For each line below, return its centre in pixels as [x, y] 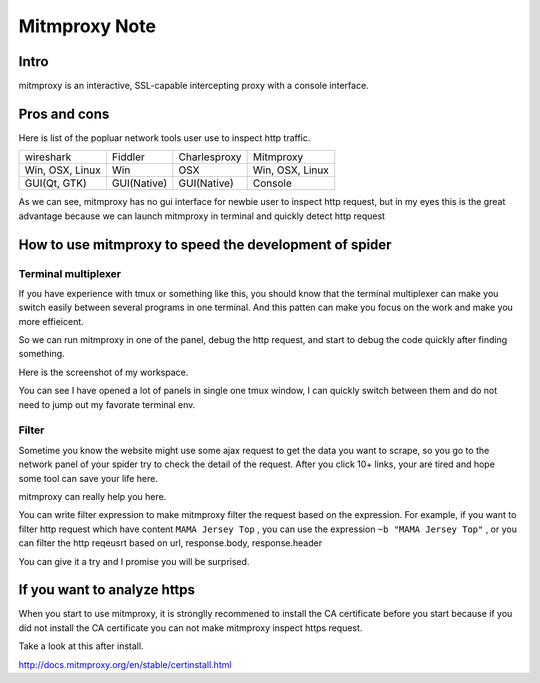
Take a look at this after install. [81, 646]
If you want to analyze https [106, 590]
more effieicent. [51, 321]
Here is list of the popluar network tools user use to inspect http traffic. [164, 137]
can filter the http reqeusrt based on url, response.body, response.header [170, 543]
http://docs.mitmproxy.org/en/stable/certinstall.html [125, 664]
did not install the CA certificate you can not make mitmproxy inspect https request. [190, 627]
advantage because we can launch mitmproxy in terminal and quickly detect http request [201, 216]
